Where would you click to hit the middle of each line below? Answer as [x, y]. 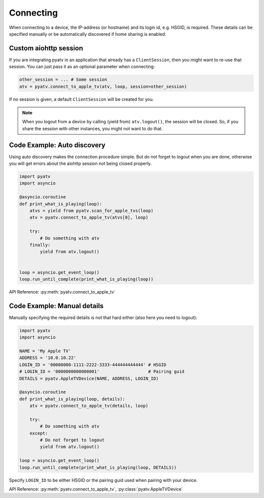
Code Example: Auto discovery [57, 145]
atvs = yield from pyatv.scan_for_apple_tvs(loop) [91, 211]
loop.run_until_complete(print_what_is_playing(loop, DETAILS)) [98, 467]
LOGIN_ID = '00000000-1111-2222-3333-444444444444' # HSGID [93, 365]
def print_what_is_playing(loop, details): [72, 399]
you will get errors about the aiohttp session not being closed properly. [80, 163]
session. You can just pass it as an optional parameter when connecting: [82, 67]
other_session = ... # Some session [63, 80]
